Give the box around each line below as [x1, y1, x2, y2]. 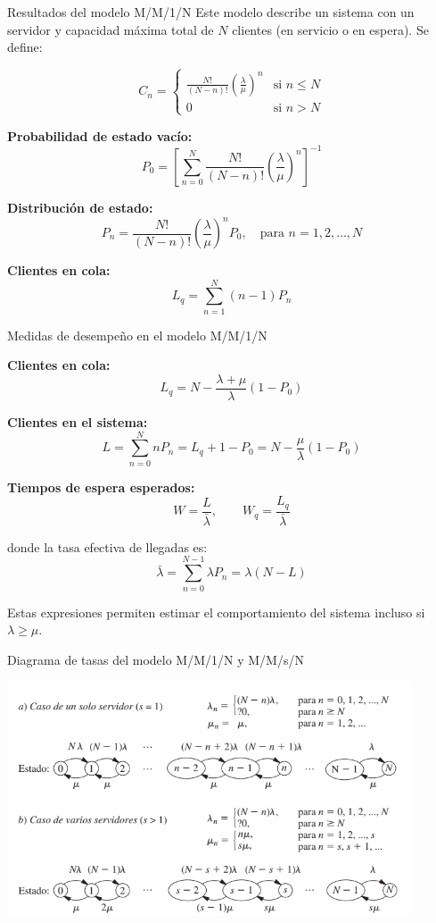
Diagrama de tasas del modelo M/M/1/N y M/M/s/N [7, 650, 304, 668]
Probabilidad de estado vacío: [7, 126, 193, 145]
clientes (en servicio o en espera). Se [232, 20, 429, 38]
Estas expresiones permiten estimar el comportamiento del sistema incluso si [7, 602, 425, 621]
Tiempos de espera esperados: [7, 477, 195, 496]
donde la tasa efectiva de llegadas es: [7, 537, 208, 556]
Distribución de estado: [7, 197, 153, 216]
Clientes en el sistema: [7, 413, 148, 431]
